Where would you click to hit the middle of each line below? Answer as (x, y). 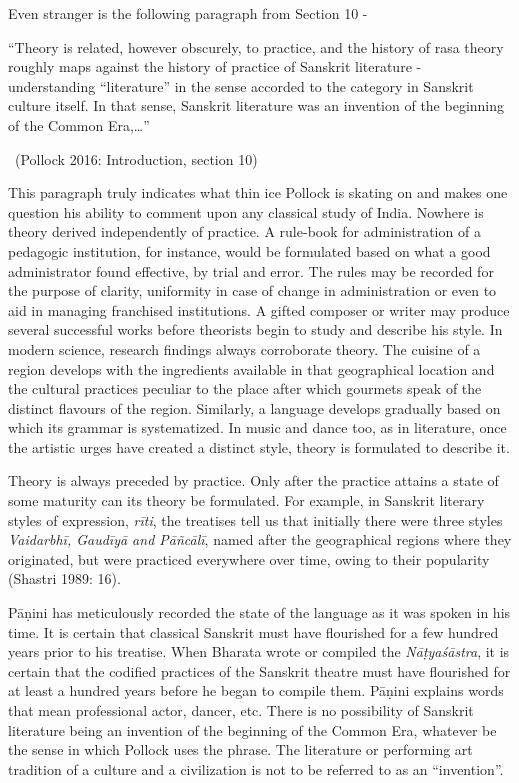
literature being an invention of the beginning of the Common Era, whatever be (252, 729)
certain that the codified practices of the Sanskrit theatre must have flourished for (259, 670)
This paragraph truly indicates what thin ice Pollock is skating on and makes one (258, 192)
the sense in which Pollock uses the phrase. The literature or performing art (240, 749)
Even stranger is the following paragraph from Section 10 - (188, 13)
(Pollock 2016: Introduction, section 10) (136, 158)
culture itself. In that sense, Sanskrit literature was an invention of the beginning (256, 105)
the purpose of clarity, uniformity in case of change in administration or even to (252, 290)
